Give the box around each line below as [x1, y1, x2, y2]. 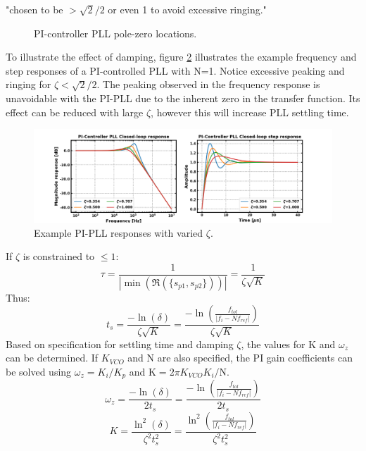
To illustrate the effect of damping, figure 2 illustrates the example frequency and [6, 49, 357, 64]
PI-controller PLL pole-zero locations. [34, 25, 197, 40]
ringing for [6, 77, 51, 92]
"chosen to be [6, 2, 63, 16]
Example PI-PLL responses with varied [34, 225, 203, 240]
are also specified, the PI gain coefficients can [157, 350, 353, 365]
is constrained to [23, 249, 95, 264]
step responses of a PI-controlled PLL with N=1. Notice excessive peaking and [6, 63, 345, 78]
